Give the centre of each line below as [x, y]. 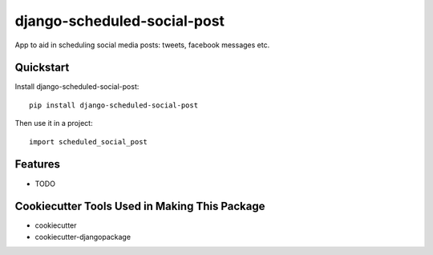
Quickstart [42, 68]
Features [37, 164]
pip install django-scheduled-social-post [114, 105]
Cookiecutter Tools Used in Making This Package [140, 206]
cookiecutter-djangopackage [83, 237]
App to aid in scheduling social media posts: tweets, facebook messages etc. [142, 45]
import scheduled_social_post [89, 142]
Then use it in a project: [54, 123]
